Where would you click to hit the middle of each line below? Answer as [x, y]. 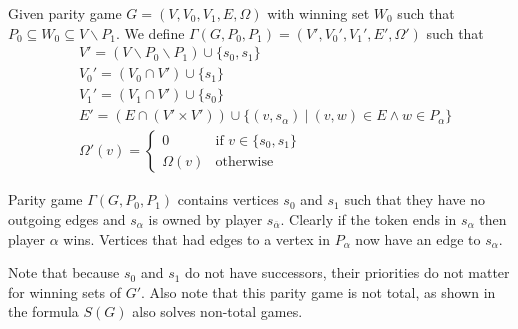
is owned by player [205, 218]
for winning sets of [64, 291]
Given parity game [65, 13]
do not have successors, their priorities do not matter [347, 272]
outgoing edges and [67, 218]
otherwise [244, 161]
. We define [150, 32]
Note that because [64, 272]
